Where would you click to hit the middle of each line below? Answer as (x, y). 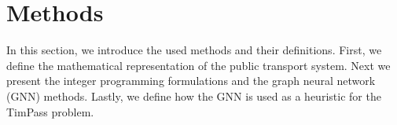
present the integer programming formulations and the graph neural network (191, 81)
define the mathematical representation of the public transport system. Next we (198, 65)
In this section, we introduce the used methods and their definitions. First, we (194, 50)
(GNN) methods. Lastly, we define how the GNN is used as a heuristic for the (194, 96)
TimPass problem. (50, 111)
